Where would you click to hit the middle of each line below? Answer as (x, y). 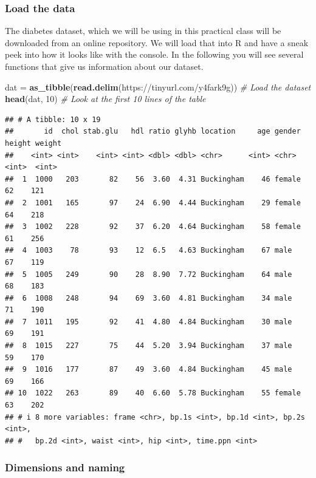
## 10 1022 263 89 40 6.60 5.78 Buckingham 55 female (153, 393)
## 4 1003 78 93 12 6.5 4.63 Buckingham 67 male (149, 251)
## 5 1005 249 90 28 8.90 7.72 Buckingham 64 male (149, 274)
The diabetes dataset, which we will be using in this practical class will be (143, 31)
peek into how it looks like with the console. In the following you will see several (154, 54)
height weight (33, 143)
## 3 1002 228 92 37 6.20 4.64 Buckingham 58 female (153, 227)
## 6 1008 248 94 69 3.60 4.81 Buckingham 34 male (149, 298)
